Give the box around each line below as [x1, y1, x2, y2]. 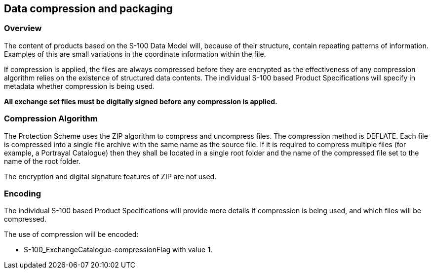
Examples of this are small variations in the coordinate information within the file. [4, 49, 266, 58]
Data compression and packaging [4, 2, 173, 15]
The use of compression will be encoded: [4, 230, 139, 239]
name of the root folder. [4, 156, 81, 165]
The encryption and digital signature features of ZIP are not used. [4, 172, 217, 181]
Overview [4, 23, 42, 34]
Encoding [4, 188, 41, 198]
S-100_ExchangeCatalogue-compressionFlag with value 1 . [24, 245, 213, 254]
